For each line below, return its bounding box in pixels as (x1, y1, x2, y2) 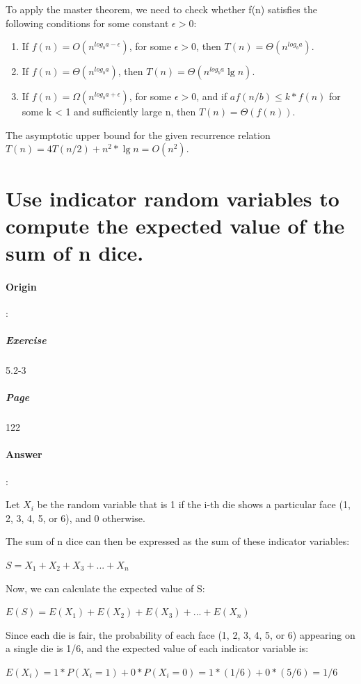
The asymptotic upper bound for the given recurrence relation (6, 127, 271, 142)
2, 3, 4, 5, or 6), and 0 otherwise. (6, 510, 145, 525)
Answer (6, 447, 42, 462)
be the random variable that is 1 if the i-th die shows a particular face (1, (37, 497, 351, 512)
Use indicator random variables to (6, 184, 339, 212)
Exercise (6, 333, 47, 348)
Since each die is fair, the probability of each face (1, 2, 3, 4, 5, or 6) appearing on (6, 627, 355, 642)
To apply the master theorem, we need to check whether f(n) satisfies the (6, 2, 317, 16)
